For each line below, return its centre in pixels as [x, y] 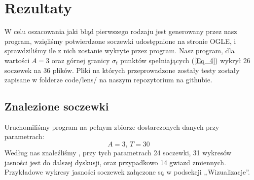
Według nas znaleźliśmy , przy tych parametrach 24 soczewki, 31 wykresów [118, 153]
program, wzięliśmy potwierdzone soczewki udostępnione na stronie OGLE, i [120, 41]
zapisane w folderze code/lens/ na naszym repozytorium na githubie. [109, 80]
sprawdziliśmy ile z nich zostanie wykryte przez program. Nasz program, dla [120, 51]
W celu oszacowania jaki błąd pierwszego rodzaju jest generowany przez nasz [121, 31]
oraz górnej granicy [81, 60]
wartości [17, 60]
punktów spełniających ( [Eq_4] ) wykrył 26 [185, 60]
